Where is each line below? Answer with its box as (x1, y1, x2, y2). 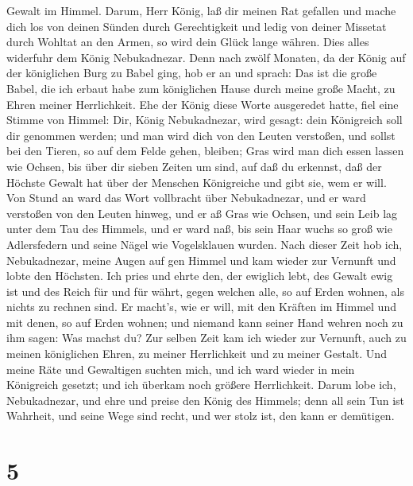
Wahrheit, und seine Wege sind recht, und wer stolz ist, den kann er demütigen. (6, 407, 395, 424)
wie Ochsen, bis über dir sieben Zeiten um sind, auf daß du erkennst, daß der (6, 157, 382, 174)
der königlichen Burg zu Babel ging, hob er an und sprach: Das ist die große (6, 64, 377, 81)
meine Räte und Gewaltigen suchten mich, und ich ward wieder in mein (6, 360, 355, 377)
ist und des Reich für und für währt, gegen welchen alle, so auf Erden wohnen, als (6, 282, 404, 299)
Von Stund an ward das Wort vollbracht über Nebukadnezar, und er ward (6, 189, 366, 206)
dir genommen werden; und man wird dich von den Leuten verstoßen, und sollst (6, 126, 396, 143)
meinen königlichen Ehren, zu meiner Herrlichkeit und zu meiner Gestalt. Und (6, 345, 387, 362)
